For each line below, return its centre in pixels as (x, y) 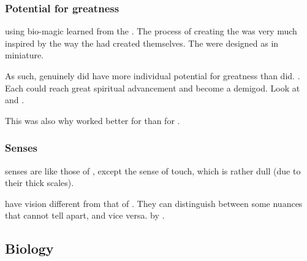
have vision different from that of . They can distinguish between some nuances (154, 203)
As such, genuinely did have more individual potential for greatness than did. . (153, 76)
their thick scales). (40, 183)
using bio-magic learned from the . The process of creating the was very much (151, 31)
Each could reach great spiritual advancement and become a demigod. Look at (153, 88)
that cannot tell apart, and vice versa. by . (85, 215)
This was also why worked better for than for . (93, 120)
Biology (29, 248)
